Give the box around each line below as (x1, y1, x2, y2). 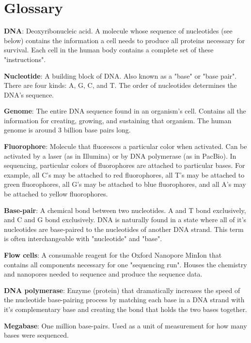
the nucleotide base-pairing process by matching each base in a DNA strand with (4, 294, 245, 305)
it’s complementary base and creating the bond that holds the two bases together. (4, 304, 247, 314)
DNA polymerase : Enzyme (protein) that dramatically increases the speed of (4, 285, 240, 295)
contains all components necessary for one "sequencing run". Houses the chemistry (4, 259, 247, 269)
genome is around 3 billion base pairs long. (4, 125, 131, 135)
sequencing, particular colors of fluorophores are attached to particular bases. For (4, 160, 245, 170)
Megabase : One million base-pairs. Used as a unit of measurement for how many (4, 320, 247, 330)
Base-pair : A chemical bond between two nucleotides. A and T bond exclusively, (4, 205, 246, 215)
